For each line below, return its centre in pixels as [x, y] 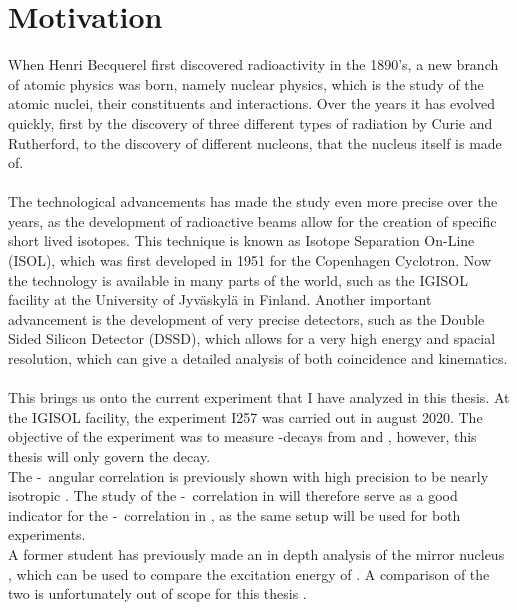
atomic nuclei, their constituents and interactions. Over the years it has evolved [252, 103]
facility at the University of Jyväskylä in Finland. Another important [220, 299]
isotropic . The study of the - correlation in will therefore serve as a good [233, 495]
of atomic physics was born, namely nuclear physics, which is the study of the [246, 83]
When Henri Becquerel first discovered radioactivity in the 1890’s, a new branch [253, 64]
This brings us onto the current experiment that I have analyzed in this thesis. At [259, 397]
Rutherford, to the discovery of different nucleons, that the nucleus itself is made [255, 142]
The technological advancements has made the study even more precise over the [253, 201]
